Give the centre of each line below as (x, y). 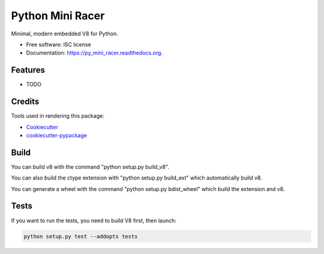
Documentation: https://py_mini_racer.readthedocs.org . (94, 53)
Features (28, 70)
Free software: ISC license (58, 44)
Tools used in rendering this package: (58, 116)
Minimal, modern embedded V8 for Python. (64, 34)
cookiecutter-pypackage (56, 135)
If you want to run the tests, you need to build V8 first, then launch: (94, 220)
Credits (25, 102)
